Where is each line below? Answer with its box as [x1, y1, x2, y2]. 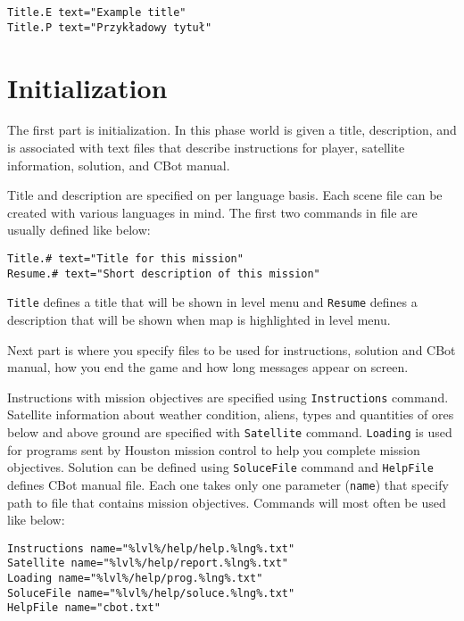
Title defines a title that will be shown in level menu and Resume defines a [7, 293, 418, 311]
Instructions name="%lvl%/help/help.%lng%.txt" [7, 542, 295, 555]
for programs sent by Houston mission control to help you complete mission [7, 440, 420, 459]
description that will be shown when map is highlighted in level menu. [7, 310, 391, 328]
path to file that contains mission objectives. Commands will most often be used [7, 493, 446, 511]
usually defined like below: [7, 220, 151, 239]
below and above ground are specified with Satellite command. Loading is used [7, 423, 452, 441]
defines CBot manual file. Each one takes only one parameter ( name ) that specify [7, 475, 449, 493]
